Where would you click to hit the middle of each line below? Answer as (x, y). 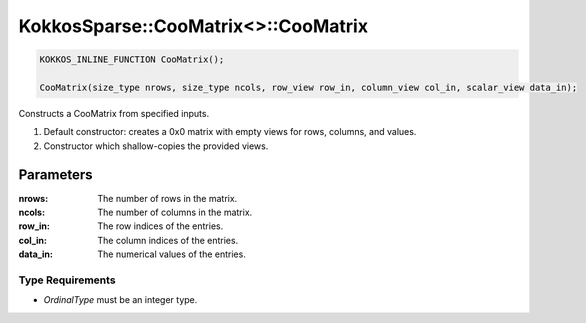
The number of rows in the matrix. (167, 198)
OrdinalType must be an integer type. (120, 300)
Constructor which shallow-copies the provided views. (156, 146)
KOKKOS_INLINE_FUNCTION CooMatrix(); (132, 59)
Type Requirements (67, 280)
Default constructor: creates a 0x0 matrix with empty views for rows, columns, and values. (230, 132)
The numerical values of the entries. (172, 254)
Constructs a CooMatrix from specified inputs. (114, 113)
